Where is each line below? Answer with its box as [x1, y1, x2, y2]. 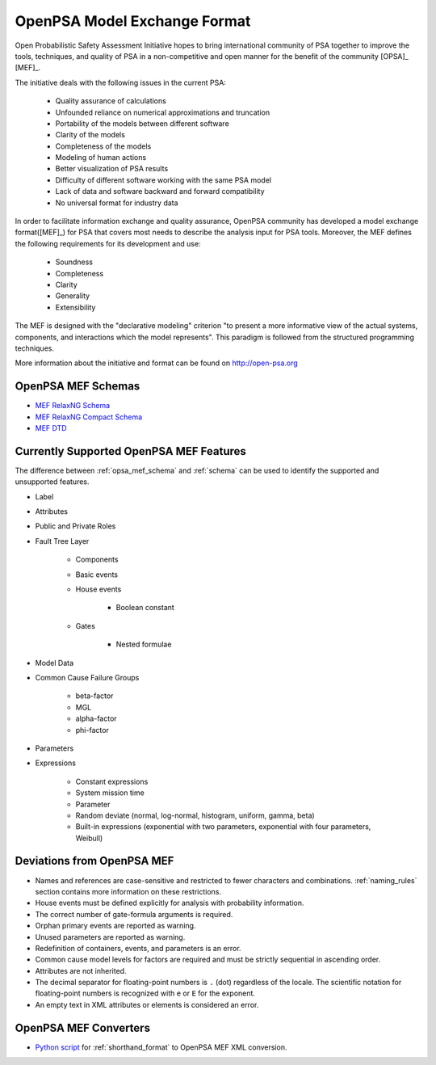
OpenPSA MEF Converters [15, 1021, 151, 1034]
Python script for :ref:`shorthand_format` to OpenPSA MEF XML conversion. [35, 1042, 287, 1052]
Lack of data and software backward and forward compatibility [55, 187, 266, 196]
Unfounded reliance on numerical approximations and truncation [55, 107, 270, 117]
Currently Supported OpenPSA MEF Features [15, 444, 246, 458]
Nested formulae [115, 639, 172, 650]
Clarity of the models [55, 130, 125, 140]
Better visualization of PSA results [55, 164, 169, 174]
